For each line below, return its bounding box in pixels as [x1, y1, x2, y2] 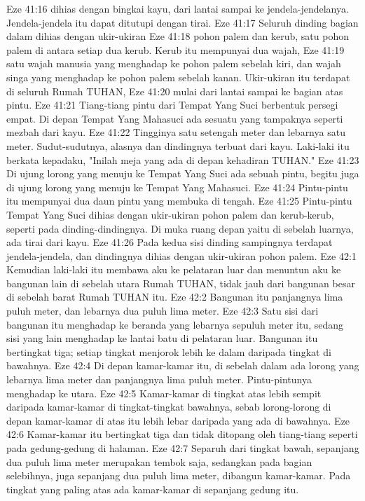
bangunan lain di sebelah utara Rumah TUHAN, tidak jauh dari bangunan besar [6, 275, 355, 290]
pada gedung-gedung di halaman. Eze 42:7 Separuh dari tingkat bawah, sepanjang [6, 441, 359, 455]
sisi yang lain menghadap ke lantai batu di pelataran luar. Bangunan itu [6, 331, 318, 345]
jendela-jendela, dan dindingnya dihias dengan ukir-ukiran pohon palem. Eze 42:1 [6, 248, 357, 263]
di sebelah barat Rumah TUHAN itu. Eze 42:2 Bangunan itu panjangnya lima [6, 289, 343, 304]
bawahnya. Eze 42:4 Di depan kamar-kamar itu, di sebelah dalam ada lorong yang [6, 358, 359, 373]
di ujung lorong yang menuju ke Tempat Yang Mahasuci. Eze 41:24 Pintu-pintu [6, 179, 348, 194]
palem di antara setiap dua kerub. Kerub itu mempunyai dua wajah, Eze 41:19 [6, 42, 345, 57]
